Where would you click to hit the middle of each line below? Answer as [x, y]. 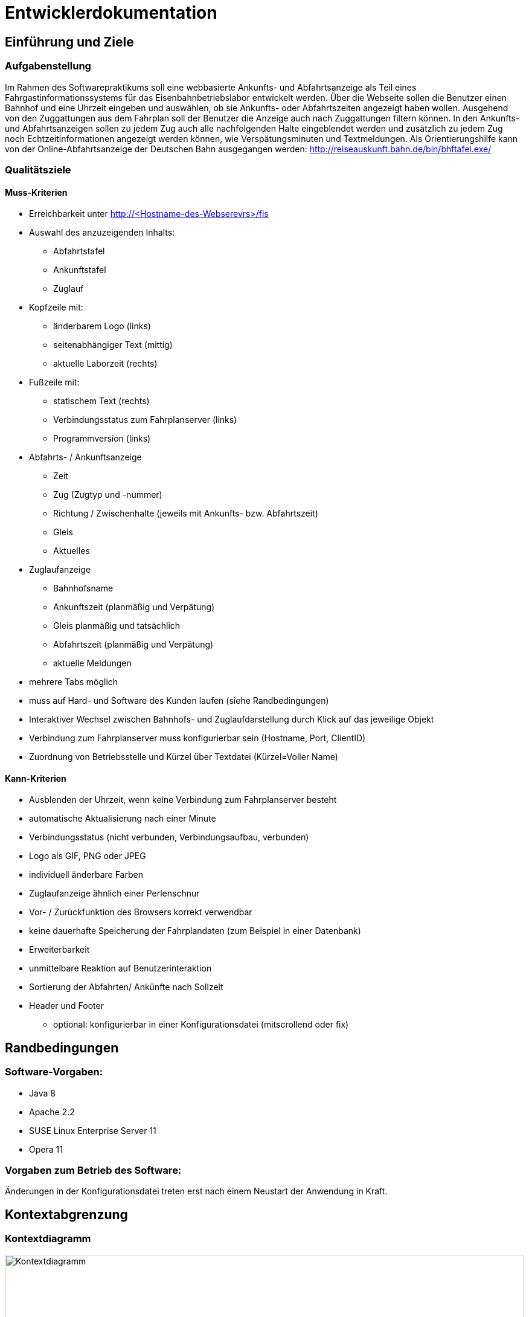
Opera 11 [46, 1149]
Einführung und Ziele [69, 42]
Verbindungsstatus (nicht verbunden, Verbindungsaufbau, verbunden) [169, 837]
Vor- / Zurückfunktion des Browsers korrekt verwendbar [141, 912]
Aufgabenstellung [48, 66]
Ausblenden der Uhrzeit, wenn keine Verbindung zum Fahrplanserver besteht [183, 800]
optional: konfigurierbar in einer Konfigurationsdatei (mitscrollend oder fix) [201, 1025]
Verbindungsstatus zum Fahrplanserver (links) [145, 420]
